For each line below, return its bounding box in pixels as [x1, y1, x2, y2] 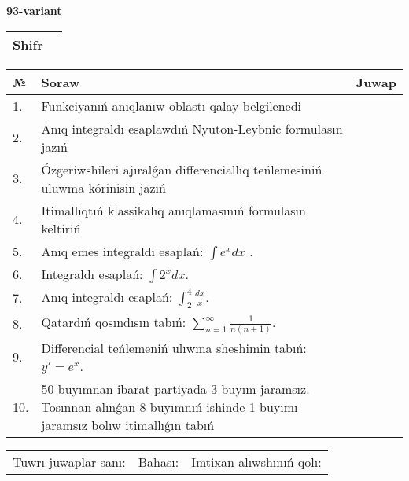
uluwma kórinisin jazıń [41, 178, 166, 196]
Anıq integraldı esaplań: [41, 287, 173, 306]
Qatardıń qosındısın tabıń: [41, 312, 186, 331]
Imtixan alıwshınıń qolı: [191, 452, 322, 471]
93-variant [6, 2, 62, 18]
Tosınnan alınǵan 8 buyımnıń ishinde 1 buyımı [41, 397, 298, 416]
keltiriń [41, 218, 81, 237]
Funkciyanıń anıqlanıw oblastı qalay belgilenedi [41, 96, 302, 115]
